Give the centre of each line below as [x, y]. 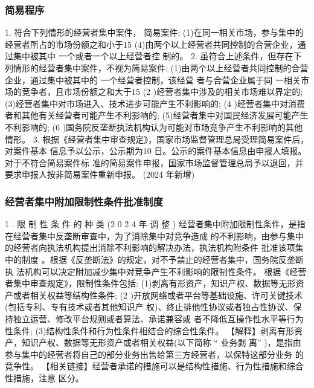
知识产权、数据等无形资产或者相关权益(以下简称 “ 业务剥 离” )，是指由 [161, 342]
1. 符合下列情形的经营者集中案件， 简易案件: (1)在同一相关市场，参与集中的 [154, 32]
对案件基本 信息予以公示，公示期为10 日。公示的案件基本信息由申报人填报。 [156, 151]
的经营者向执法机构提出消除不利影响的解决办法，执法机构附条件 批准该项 [150, 247]
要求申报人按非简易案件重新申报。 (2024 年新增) [100, 174]
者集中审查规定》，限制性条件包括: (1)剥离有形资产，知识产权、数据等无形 [150, 283]
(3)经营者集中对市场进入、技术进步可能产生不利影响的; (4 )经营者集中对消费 [155, 103]
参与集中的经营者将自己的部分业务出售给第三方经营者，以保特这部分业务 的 [154, 354]
